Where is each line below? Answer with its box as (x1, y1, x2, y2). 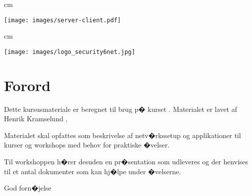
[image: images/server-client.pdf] (4, 16, 121, 24)
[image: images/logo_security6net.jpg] (4, 48, 135, 55)
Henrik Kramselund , (4, 113, 68, 124)
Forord (4, 75, 51, 95)
